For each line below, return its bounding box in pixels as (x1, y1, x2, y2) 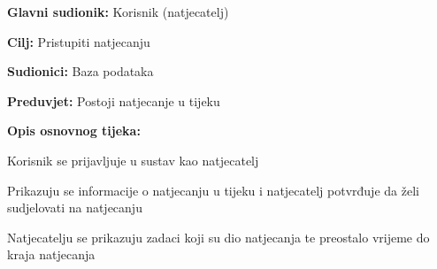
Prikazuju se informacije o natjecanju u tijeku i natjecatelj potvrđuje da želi (7, 181, 419, 199)
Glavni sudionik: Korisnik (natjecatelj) (7, 3, 229, 20)
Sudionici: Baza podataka (7, 62, 154, 81)
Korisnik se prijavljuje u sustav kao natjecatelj (7, 150, 259, 169)
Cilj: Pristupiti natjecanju (7, 32, 150, 50)
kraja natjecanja (7, 245, 96, 264)
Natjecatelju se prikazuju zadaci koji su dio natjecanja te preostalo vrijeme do (7, 227, 430, 246)
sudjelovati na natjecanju (7, 198, 142, 217)
